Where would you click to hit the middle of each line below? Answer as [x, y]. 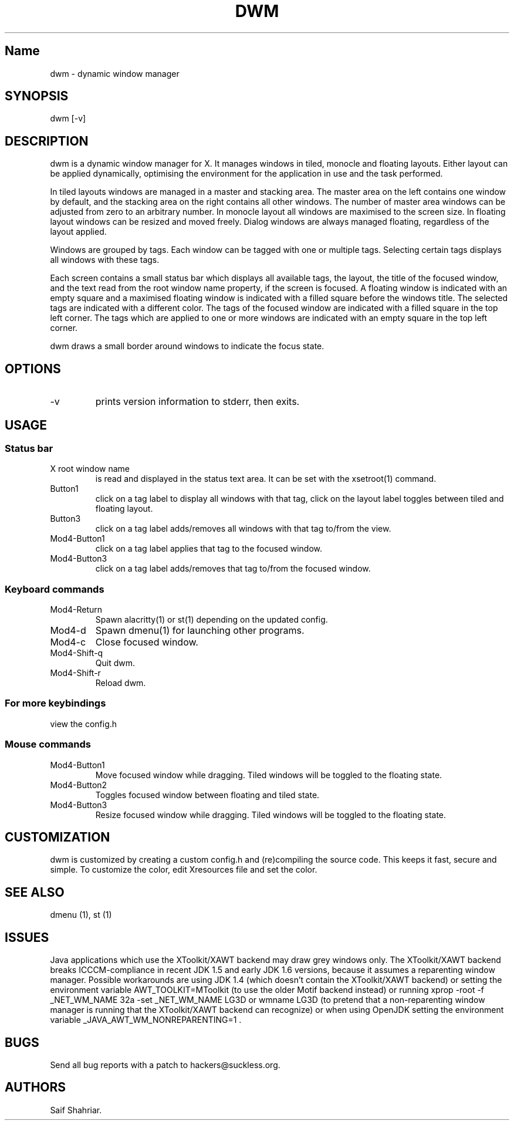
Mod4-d [68, 631]
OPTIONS [33, 369]
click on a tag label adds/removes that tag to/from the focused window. [233, 569]
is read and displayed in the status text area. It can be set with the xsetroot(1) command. [266, 479]
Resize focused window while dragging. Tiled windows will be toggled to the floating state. [271, 815]
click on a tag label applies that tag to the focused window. [209, 549]
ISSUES [27, 937]
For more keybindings [55, 703]
